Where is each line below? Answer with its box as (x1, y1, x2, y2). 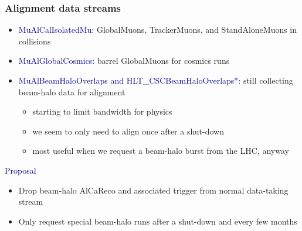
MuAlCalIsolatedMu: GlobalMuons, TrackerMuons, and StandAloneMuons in (18, 23, 297, 36)
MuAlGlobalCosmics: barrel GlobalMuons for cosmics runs (18, 54, 230, 67)
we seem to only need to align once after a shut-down (32, 125, 225, 137)
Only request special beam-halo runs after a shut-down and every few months (18, 215, 297, 227)
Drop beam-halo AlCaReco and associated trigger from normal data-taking (18, 184, 289, 196)
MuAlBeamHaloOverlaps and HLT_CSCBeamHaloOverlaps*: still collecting (18, 74, 293, 86)
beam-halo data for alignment (18, 85, 125, 98)
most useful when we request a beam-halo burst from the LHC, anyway (32, 144, 289, 157)
